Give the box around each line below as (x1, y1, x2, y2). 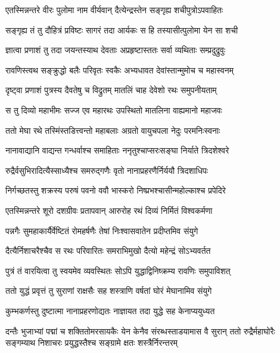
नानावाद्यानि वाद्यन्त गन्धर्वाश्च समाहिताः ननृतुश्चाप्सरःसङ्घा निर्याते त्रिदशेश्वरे (5, 144, 229, 156)
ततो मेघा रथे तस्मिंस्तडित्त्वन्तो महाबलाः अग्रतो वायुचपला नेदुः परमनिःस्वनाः (5, 124, 220, 136)
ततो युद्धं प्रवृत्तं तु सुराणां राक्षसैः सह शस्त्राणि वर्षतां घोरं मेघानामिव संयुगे (5, 284, 212, 297)
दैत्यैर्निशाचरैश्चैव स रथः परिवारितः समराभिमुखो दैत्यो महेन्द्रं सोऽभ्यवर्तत (5, 244, 211, 257)
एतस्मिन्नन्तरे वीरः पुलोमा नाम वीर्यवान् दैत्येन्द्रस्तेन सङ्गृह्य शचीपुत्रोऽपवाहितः (5, 4, 223, 16)
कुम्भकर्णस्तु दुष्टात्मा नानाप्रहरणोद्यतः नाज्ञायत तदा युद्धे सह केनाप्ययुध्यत (5, 304, 215, 317)
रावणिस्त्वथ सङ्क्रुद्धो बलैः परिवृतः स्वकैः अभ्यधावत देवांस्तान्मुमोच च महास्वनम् (5, 63, 234, 76)
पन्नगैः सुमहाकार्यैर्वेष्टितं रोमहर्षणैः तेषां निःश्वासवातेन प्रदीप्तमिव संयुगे (5, 224, 198, 237)
